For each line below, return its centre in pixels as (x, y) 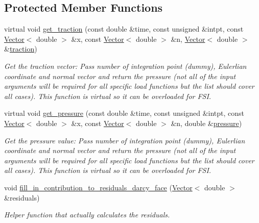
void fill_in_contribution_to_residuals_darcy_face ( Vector (98, 187)
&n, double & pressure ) (206, 123)
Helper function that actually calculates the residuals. (87, 215)
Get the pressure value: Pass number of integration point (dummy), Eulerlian (125, 140)
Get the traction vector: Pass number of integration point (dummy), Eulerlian (125, 66)
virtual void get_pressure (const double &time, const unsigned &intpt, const (124, 113)
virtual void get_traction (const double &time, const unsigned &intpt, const (124, 29)
